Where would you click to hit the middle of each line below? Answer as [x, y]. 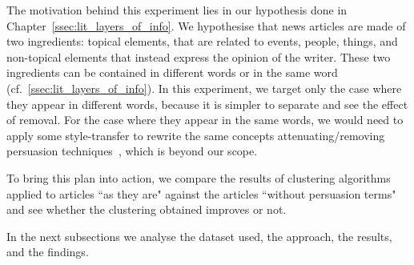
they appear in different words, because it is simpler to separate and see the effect [207, 104]
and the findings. [48, 252]
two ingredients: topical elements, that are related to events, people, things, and [202, 41]
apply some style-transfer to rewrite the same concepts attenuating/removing [196, 135]
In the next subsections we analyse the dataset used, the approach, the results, [199, 236]
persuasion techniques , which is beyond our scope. [132, 151]
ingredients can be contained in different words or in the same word [172, 72]
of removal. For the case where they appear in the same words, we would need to [205, 120]
